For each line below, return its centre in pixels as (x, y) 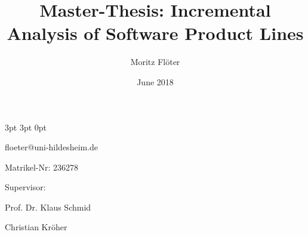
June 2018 (155, 81)
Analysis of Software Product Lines (155, 33)
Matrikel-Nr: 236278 (41, 167)
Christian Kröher (36, 227)
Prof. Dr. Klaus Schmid (48, 207)
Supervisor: (25, 187)
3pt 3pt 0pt (26, 127)
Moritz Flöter (155, 62)
